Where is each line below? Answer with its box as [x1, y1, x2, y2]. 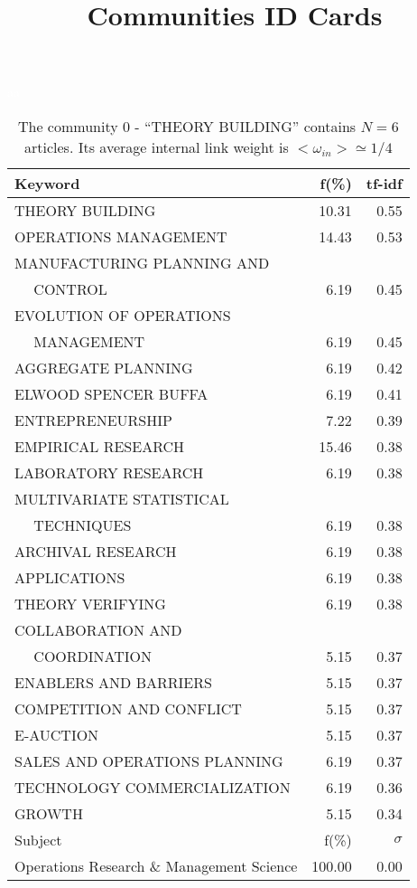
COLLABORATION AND [14, 619, 182, 640]
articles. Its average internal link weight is [24, 136, 289, 157]
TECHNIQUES [33, 514, 132, 535]
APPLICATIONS [14, 566, 125, 588]
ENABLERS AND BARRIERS [14, 671, 212, 693]
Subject [14, 828, 62, 850]
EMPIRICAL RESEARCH [14, 435, 185, 457]
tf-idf [366, 172, 403, 194]
